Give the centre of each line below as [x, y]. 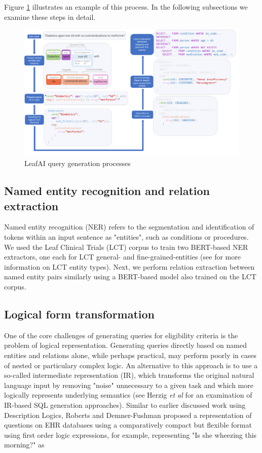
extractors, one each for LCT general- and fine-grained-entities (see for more [122, 257]
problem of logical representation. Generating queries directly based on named [125, 345]
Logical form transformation [80, 314]
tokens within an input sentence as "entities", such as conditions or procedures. [126, 237]
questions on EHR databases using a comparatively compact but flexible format [128, 425]
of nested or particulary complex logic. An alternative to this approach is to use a [131, 365]
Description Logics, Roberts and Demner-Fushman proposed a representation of [128, 415]
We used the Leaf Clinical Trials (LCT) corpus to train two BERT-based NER [126, 247]
